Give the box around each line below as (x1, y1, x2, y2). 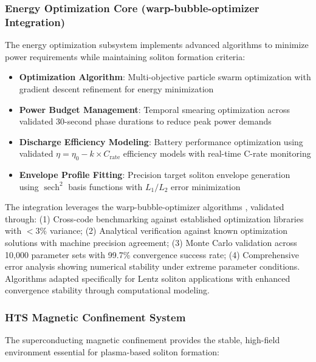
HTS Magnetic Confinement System (5, 309, 186, 324)
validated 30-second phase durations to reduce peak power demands (19, 115, 272, 128)
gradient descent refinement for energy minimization (19, 82, 214, 95)
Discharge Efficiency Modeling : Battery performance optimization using (19, 135, 303, 148)
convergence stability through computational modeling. (5, 284, 210, 296)
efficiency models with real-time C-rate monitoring (123, 147, 311, 160)
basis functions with (68, 180, 143, 193)
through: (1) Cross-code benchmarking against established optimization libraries (5, 212, 304, 225)
